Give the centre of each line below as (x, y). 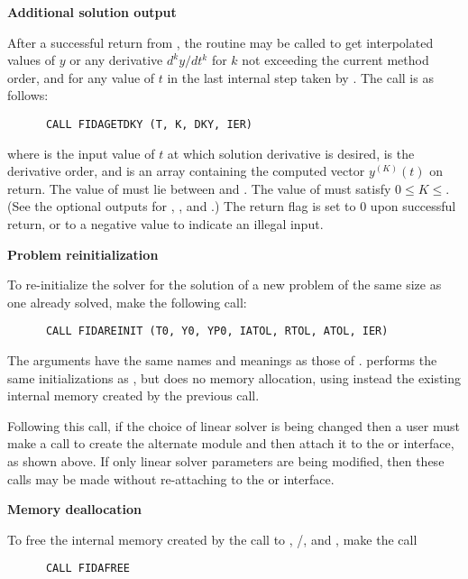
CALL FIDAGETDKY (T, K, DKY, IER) (149, 124)
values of (31, 60)
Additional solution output (92, 12)
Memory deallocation (74, 509)
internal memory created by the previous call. (133, 395)
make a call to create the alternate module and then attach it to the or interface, (231, 443)
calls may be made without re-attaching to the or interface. (171, 478)
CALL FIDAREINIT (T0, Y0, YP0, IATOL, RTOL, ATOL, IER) (217, 331)
